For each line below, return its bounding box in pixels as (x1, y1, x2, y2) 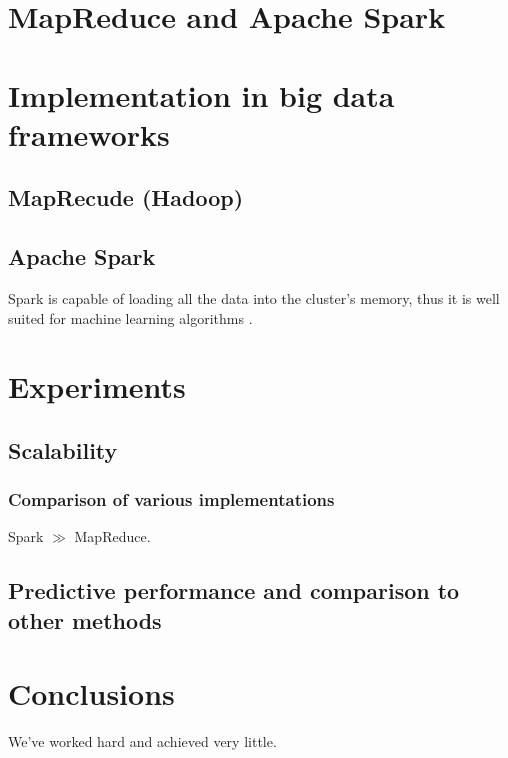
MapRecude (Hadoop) (8, 182, 244, 213)
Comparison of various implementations (8, 487, 335, 512)
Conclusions (8, 673, 175, 714)
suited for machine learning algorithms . (8, 307, 253, 328)
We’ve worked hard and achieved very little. (8, 731, 277, 752)
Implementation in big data (8, 74, 395, 115)
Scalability (8, 434, 118, 465)
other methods (8, 604, 162, 635)
